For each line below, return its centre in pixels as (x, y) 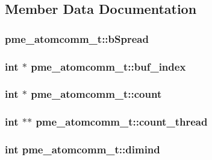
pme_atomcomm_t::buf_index (108, 66)
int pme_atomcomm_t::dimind (83, 149)
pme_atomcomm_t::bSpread (77, 38)
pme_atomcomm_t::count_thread (122, 122)
